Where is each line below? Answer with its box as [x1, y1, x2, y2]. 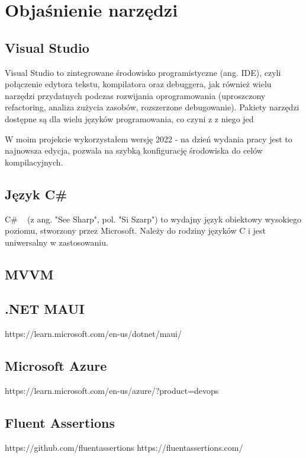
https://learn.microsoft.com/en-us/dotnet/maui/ [5, 327, 182, 340]
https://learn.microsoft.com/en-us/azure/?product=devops [5, 384, 219, 397]
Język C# [5, 185, 67, 203]
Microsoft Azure [5, 357, 107, 375]
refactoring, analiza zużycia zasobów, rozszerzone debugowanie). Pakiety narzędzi [5, 101, 299, 113]
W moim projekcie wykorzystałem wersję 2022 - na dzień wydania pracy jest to [5, 132, 292, 145]
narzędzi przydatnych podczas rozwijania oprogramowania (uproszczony [5, 89, 266, 101]
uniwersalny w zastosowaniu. [5, 236, 108, 248]
